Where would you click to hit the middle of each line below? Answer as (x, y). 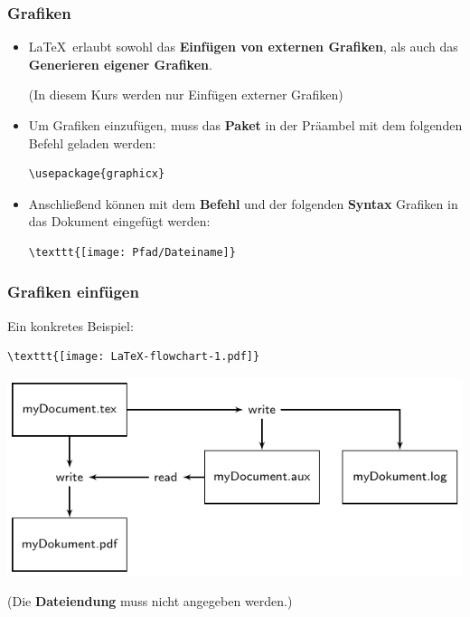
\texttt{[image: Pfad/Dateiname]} (132, 252)
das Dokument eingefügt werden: (119, 221)
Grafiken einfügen (73, 292)
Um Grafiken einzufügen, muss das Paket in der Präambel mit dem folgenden (245, 125)
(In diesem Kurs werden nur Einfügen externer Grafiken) (186, 95)
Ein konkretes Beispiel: (70, 325)
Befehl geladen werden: (92, 142)
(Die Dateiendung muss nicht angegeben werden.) (150, 601)
